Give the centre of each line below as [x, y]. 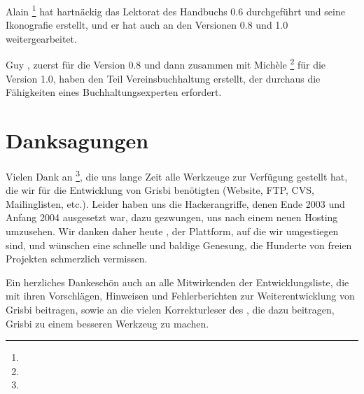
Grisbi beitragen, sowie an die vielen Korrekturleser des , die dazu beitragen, [170, 309]
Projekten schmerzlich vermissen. [77, 259]
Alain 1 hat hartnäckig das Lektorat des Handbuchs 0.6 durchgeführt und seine [175, 10]
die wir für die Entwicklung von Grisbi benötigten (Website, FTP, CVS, [160, 190]
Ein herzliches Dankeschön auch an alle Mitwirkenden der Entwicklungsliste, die [177, 282]
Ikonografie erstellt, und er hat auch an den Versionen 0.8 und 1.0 [147, 25]
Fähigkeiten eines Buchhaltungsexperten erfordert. [114, 92]
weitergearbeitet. [41, 38]
